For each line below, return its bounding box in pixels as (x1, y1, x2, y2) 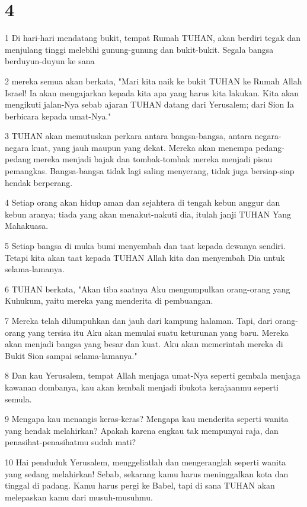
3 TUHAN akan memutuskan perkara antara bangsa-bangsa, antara (5, 130, 252, 142)
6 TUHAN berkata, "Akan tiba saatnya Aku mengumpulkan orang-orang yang (5, 282, 290, 295)
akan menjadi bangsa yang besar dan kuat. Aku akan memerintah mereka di (5, 338, 283, 350)
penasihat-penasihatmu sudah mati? (5, 436, 136, 448)
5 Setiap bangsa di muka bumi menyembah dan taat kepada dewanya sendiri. (5, 240, 286, 252)
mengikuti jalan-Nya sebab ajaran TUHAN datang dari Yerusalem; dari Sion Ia (5, 98, 295, 111)
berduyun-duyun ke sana (5, 55, 95, 67)
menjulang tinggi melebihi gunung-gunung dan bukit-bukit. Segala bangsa (5, 43, 274, 55)
